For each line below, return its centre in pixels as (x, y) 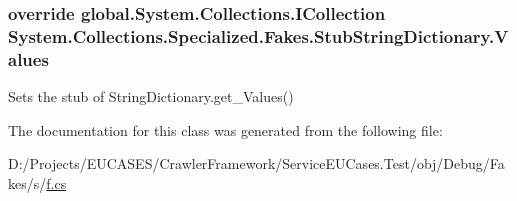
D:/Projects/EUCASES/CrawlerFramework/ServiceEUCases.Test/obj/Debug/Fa (256, 163)
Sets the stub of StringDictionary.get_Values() (151, 96)
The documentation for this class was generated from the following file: (225, 129)
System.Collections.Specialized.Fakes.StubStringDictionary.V (258, 35)
